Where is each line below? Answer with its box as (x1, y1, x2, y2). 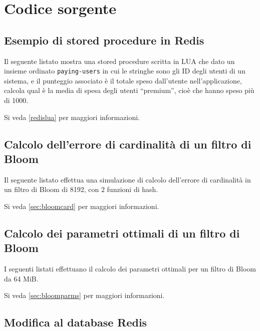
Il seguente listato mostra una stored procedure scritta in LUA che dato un (4, 55, 235, 66)
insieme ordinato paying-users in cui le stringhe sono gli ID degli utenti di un (4, 65, 245, 76)
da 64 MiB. (4, 273, 39, 283)
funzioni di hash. (107, 184, 158, 194)
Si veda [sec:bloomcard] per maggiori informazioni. (4, 200, 159, 211)
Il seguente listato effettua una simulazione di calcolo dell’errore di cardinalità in (4, 174, 251, 184)
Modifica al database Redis (4, 314, 147, 330)
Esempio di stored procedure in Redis (4, 32, 204, 47)
